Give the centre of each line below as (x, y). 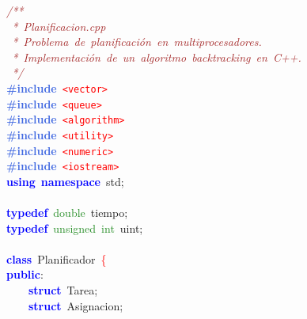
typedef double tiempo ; (67, 213)
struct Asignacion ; (76, 305)
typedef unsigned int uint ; (75, 228)
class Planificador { (57, 258)
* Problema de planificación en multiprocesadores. (137, 42)
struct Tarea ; (63, 290)
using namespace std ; (65, 181)
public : (25, 274)
